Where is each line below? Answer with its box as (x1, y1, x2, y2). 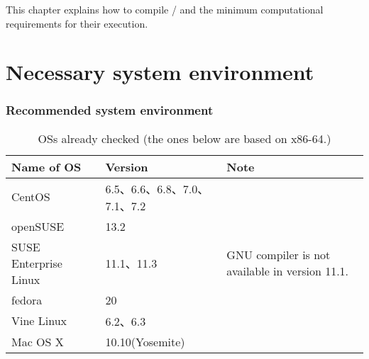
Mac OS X (11, 333, 64, 350)
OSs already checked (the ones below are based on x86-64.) (38, 130, 331, 147)
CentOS (11, 188, 50, 205)
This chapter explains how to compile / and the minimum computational (6, 2, 324, 16)
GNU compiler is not (226, 246, 331, 263)
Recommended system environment (6, 101, 214, 119)
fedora (11, 291, 43, 308)
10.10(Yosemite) (105, 333, 185, 350)
